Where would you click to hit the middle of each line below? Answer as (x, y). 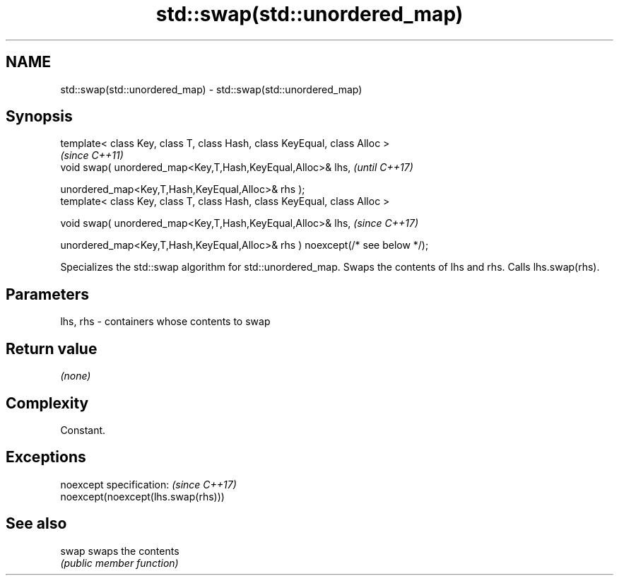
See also (36, 524)
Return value (52, 348)
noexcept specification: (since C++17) (148, 484)
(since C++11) (92, 155)
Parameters (47, 294)
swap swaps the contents (120, 551)
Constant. (83, 430)
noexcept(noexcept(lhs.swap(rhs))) (142, 496)
